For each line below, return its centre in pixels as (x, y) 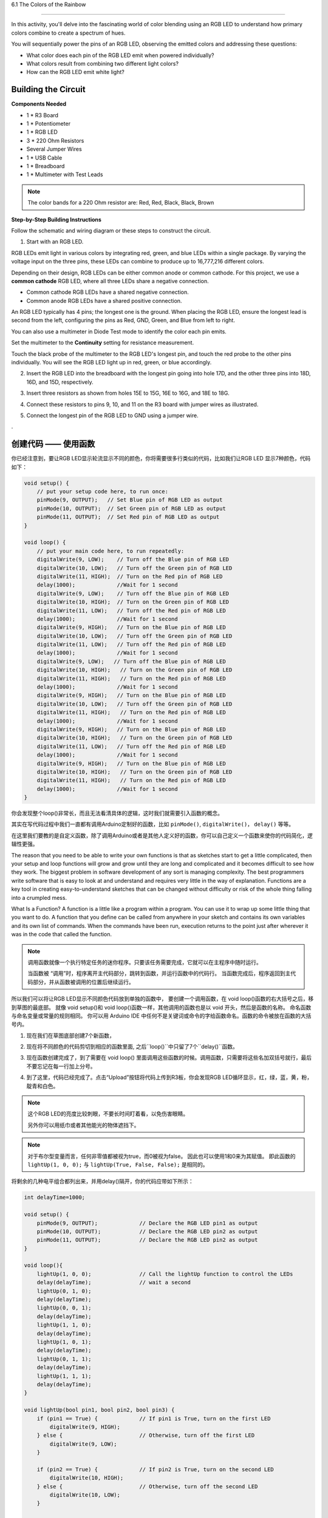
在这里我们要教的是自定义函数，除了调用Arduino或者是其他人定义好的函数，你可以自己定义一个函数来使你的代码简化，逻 (162, 836)
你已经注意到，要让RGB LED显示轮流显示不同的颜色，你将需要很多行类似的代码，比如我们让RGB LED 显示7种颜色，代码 (161, 458)
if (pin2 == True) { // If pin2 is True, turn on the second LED (155, 1469)
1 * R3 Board (43, 115)
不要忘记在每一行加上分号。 (61, 1066)
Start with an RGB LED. (55, 242)
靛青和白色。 (43, 1086)
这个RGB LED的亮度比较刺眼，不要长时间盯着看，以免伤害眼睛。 (108, 1114)
